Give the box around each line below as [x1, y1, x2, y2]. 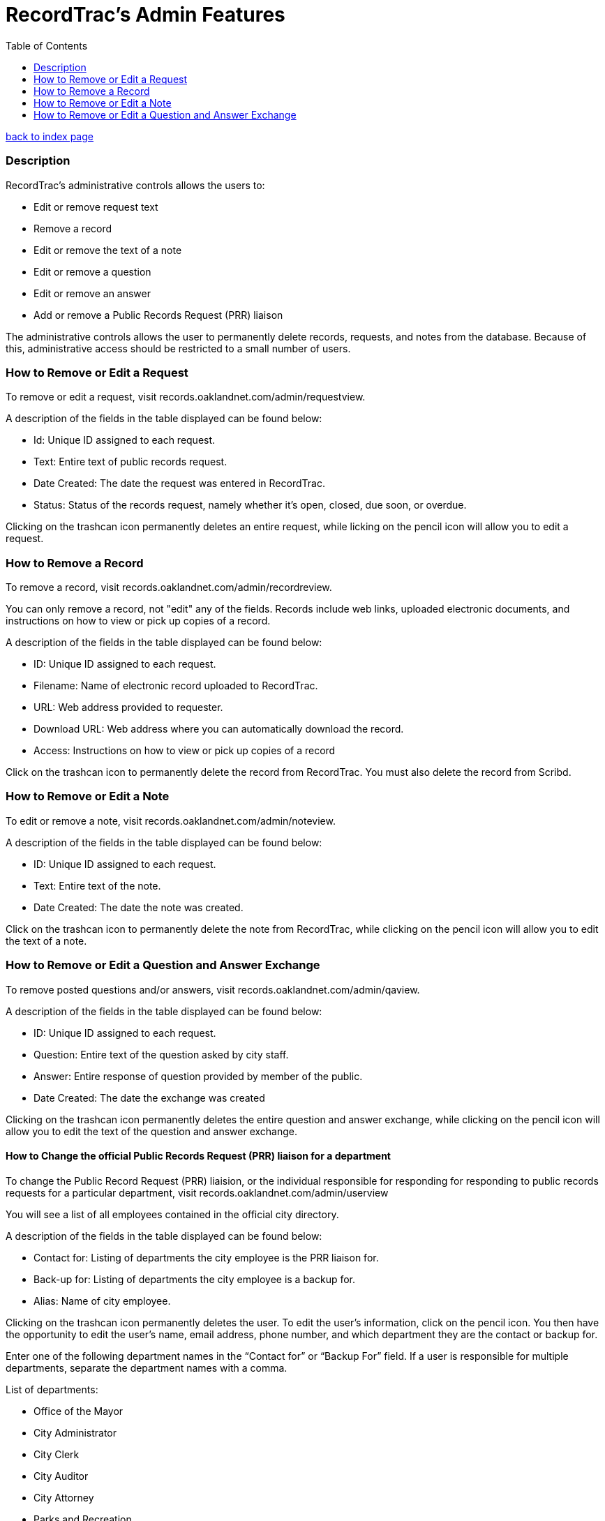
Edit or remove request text [33, 200, 158, 213]
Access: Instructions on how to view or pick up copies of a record [33, 744, 336, 756]
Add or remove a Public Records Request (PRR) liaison [33, 308, 283, 321]
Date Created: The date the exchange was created [33, 1091, 265, 1104]
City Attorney [33, 1491, 94, 1504]
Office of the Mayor [33, 1404, 124, 1417]
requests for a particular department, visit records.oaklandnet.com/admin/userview [6, 1186, 389, 1199]
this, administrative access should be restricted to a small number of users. [6, 342, 351, 354]
